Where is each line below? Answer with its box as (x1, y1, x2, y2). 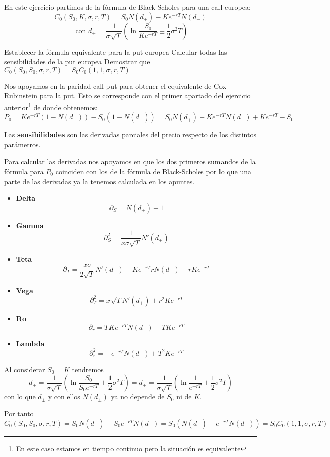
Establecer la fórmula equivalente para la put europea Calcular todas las (4, 46, 227, 57)
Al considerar (4, 364, 45, 374)
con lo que (4, 391, 36, 402)
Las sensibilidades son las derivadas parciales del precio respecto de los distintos (4, 129, 256, 140)
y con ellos (48, 391, 80, 402)
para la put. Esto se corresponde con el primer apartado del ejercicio (39, 90, 251, 101)
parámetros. (4, 139, 41, 149)
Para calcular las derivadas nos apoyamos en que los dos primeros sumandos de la (4, 156, 256, 167)
